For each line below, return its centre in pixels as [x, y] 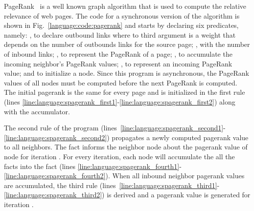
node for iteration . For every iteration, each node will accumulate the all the [119, 156]
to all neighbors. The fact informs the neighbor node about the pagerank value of [126, 147]
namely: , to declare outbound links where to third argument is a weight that [120, 34]
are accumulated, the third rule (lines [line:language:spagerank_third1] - [112, 185]
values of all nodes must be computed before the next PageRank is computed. [121, 82]
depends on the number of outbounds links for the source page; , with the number [127, 44]
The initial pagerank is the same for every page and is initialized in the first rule [125, 92]
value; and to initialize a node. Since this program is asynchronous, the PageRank [127, 73]
